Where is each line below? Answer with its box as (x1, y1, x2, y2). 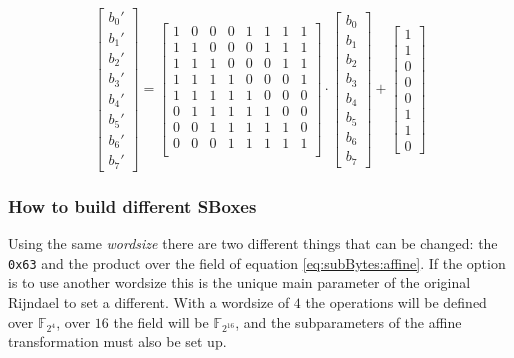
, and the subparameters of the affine (235, 311, 462, 332)
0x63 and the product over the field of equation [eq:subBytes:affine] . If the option (8, 252, 506, 273)
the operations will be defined (305, 291, 487, 312)
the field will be (113, 311, 209, 332)
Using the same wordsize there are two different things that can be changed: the (8, 233, 498, 254)
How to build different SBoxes (8, 193, 257, 218)
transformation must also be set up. (8, 331, 227, 352)
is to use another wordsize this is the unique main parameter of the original (8, 272, 471, 293)
